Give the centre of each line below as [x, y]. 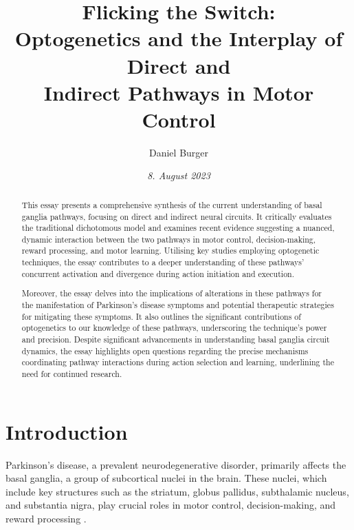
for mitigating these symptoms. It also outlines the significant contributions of [161, 316]
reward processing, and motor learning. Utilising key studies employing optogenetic [170, 251]
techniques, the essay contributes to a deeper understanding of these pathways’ [163, 262]
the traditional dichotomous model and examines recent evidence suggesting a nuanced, [178, 228]
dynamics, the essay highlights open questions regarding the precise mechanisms [165, 350]
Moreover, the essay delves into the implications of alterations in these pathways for [172, 293]
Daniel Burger [179, 152]
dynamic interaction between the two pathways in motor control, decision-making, [169, 239]
